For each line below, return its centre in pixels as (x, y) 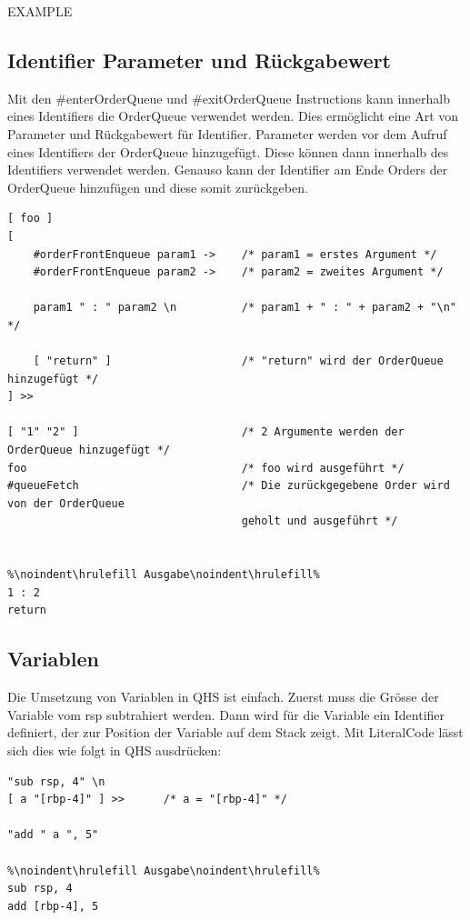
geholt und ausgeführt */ (320, 521)
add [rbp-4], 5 (53, 906)
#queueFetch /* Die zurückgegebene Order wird (229, 486)
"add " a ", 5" (53, 835)
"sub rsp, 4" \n (56, 781)
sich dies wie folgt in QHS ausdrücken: (115, 750)
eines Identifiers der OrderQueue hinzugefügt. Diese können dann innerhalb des (228, 151)
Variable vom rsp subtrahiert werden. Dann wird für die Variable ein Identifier (226, 714)
